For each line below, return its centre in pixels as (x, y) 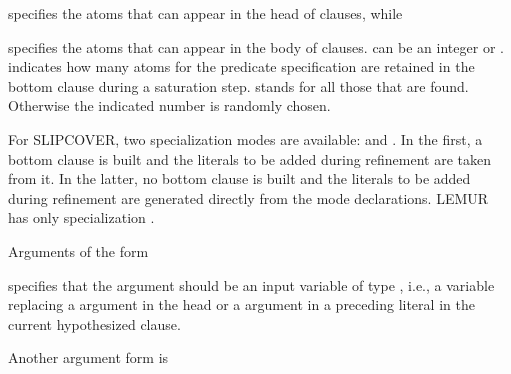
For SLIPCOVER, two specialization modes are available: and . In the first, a (245, 138)
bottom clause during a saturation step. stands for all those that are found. (238, 85)
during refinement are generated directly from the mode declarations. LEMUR (248, 197)
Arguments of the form (78, 250)
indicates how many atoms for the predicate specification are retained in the (241, 66)
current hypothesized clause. (94, 323)
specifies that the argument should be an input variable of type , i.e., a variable (251, 284)
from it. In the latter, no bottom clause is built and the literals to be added (239, 178)
